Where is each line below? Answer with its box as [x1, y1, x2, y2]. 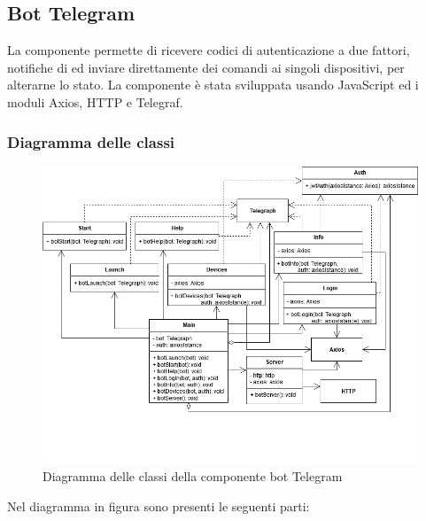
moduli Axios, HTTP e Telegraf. [7, 92, 183, 111]
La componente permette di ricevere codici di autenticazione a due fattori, [7, 41, 410, 59]
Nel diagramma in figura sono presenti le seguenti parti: [7, 496, 310, 515]
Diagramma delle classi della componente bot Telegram [43, 467, 343, 486]
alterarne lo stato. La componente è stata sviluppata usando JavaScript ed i [7, 75, 419, 94]
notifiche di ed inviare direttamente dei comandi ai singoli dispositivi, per [7, 58, 405, 76]
